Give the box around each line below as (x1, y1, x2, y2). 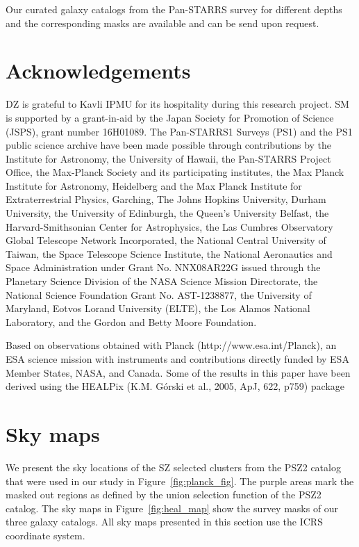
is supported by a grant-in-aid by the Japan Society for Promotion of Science (6, 110, 334, 124)
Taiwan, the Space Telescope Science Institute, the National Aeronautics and (6, 246, 333, 261)
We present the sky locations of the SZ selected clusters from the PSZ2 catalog (6, 459, 341, 474)
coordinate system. (6, 528, 85, 542)
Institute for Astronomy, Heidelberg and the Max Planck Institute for (6, 178, 302, 193)
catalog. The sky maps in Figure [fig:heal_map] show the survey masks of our (6, 500, 339, 515)
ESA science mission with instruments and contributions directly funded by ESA (6, 352, 349, 366)
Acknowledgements (6, 56, 191, 85)
